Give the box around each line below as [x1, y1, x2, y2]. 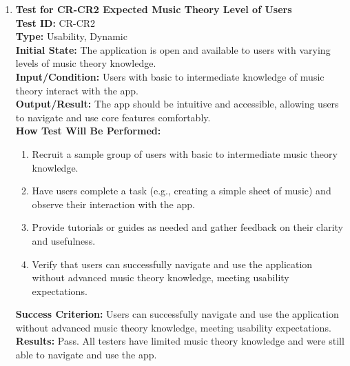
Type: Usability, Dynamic [15, 29, 127, 43]
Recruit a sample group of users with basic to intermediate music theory [32, 146, 338, 161]
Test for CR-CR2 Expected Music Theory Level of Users [15, 2, 292, 16]
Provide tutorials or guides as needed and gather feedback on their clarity [32, 220, 343, 234]
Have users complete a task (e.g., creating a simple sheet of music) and [32, 183, 331, 198]
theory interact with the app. [15, 83, 139, 97]
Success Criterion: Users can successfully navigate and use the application [15, 307, 339, 321]
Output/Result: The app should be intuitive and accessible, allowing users [15, 96, 339, 111]
